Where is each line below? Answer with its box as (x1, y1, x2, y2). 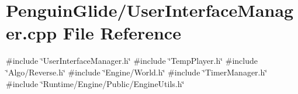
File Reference (63, 21, 181, 45)
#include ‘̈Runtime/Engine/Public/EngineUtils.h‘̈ (6, 77, 185, 89)
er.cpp (6, 21, 57, 45)
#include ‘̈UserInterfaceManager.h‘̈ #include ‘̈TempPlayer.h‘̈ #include (6, 55, 258, 67)
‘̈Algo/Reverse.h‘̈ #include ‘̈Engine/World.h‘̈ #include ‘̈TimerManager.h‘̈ (6, 66, 268, 78)
